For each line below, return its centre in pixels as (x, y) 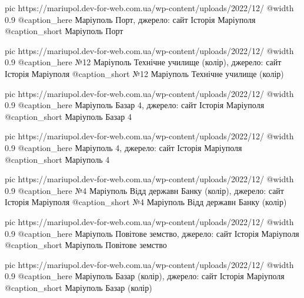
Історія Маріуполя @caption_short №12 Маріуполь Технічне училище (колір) (144, 73)
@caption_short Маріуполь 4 (57, 159)
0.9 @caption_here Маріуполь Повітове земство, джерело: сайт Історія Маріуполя (152, 233)
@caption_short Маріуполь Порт (64, 31)
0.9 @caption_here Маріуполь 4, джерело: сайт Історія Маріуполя (123, 147)
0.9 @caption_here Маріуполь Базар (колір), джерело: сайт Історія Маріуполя (145, 276)
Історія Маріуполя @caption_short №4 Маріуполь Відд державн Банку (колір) (146, 202)
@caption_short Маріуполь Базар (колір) (78, 287)
